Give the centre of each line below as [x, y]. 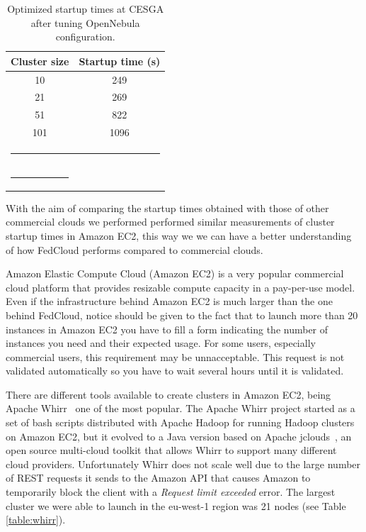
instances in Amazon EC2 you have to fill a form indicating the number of [167, 329]
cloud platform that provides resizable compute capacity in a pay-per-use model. [181, 287]
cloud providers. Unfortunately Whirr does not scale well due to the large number [183, 464]
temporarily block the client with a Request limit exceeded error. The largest [171, 492]
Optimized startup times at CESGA [86, 9]
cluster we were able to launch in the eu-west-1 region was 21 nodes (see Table [176, 505]
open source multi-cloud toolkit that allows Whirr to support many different [171, 450]
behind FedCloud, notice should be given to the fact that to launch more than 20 [182, 315]
